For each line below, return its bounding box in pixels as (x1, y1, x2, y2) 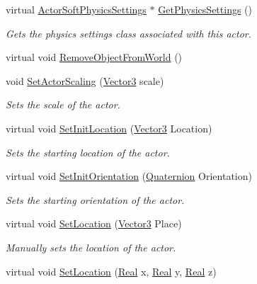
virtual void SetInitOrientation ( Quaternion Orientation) (6, 169, 252, 183)
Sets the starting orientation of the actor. (6, 192, 185, 207)
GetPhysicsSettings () (158, 2, 252, 16)
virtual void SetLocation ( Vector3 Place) (6, 216, 182, 231)
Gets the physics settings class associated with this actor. (6, 25, 252, 40)
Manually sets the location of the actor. (6, 239, 176, 254)
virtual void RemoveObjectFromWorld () (6, 50, 183, 64)
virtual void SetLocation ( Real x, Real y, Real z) (6, 263, 217, 278)
